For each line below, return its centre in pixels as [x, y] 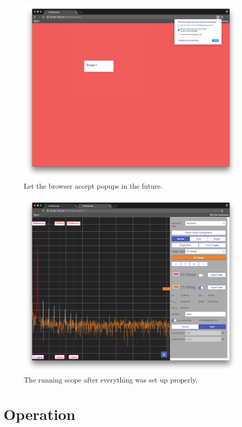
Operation [40, 414]
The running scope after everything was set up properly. [111, 379]
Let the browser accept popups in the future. [93, 185]
